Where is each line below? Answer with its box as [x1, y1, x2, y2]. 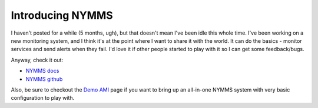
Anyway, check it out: [11, 56, 64, 63]
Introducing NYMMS [11, 9, 113, 22]
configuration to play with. [11, 95, 75, 102]
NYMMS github [25, 75, 63, 82]
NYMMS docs [25, 67, 59, 75]
